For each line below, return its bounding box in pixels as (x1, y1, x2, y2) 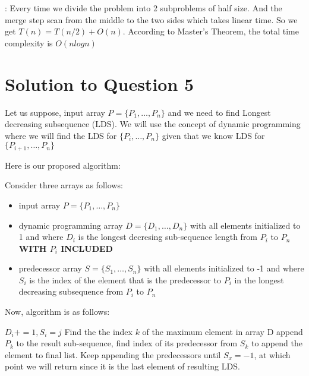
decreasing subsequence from (18, 285, 124, 298)
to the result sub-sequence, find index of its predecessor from (16, 337, 238, 349)
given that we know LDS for (162, 129, 265, 141)
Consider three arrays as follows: (5, 179, 123, 191)
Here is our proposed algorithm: (5, 159, 121, 171)
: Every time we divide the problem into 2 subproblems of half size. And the (5, 2, 282, 14)
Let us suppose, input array (5, 106, 105, 118)
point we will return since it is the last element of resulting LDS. (5, 360, 240, 372)
